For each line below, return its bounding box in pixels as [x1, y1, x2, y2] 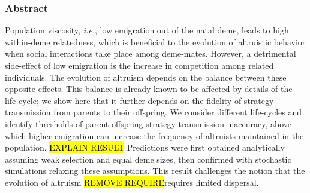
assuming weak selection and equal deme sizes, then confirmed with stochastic [5, 152, 291, 165]
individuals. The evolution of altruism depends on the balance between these [5, 71, 287, 83]
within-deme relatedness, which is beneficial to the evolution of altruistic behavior [5, 35, 306, 48]
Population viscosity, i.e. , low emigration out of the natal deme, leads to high [5, 24, 289, 36]
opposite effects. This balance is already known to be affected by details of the [5, 82, 293, 95]
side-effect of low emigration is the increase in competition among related [5, 59, 274, 71]
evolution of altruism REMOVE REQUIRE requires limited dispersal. [5, 176, 259, 188]
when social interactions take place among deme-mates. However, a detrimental [5, 47, 296, 60]
